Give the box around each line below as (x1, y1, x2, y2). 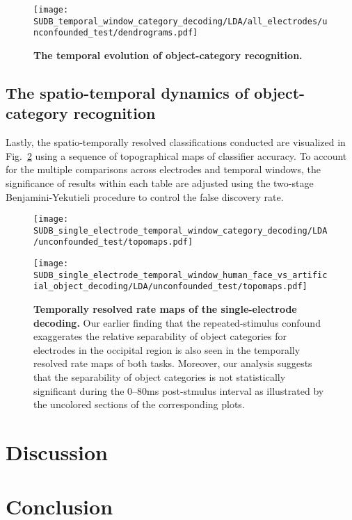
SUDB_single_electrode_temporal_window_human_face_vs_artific (33, 270, 328, 280)
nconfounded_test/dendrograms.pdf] (33, 28, 198, 38)
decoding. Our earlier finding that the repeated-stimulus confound (33, 315, 321, 330)
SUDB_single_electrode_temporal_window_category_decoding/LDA (33, 225, 328, 236)
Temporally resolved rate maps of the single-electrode (33, 302, 297, 316)
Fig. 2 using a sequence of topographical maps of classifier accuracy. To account (6, 148, 347, 163)
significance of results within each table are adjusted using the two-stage (6, 175, 314, 190)
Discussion (6, 438, 108, 466)
